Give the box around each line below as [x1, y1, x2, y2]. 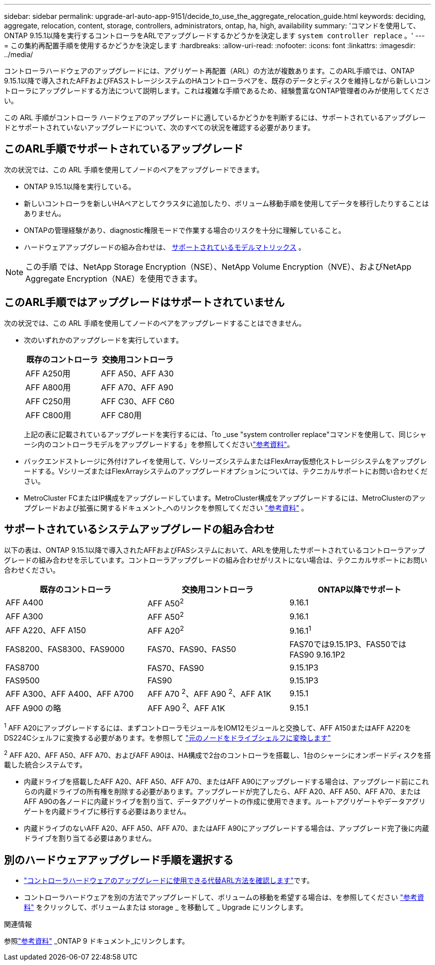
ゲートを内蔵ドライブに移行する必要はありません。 [24, 807, 191, 816]
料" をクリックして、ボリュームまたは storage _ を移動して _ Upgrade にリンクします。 [24, 903, 308, 911]
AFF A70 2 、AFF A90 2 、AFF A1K [147, 687, 272, 699]
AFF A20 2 [147, 624, 184, 636]
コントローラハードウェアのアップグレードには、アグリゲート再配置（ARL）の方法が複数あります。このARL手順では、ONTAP [4, 67, 415, 75]
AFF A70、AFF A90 [101, 382, 174, 392]
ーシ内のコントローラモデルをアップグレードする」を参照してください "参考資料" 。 [24, 440, 294, 448]
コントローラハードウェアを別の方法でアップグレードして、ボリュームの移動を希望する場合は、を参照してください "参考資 [24, 893, 424, 901]
